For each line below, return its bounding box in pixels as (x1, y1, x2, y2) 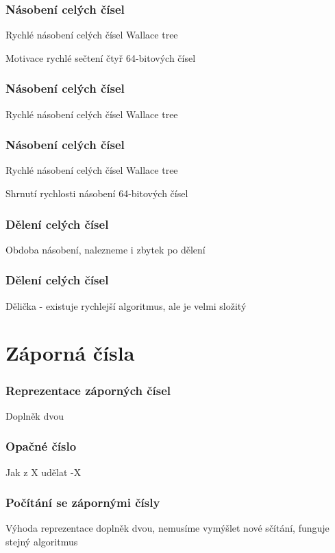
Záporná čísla (5, 339, 135, 367)
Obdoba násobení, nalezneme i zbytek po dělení (5, 242, 206, 256)
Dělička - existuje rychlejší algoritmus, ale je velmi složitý (5, 298, 247, 313)
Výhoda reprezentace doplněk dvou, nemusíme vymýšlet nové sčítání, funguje (5, 521, 330, 535)
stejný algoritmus (5, 534, 78, 549)
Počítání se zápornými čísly (5, 494, 160, 511)
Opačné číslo (5, 438, 77, 455)
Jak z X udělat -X (5, 464, 82, 479)
